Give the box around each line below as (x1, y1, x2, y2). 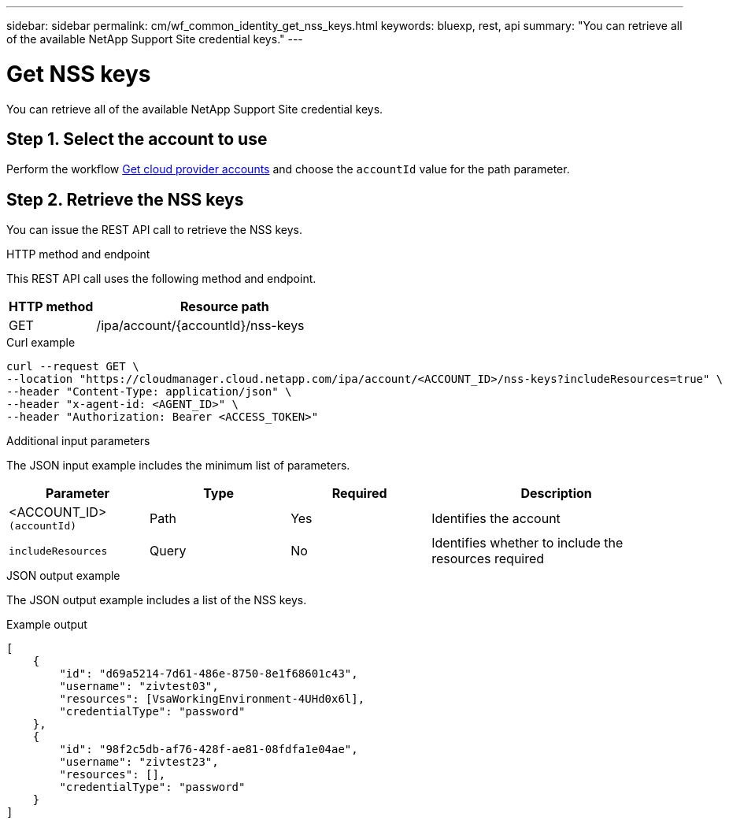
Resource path (179, 299, 269, 315)
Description (520, 485, 592, 502)
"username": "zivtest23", (59, 755, 219, 769)
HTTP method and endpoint (6, 247, 150, 262)
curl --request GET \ (6, 360, 139, 373)
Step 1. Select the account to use (6, 128, 268, 149)
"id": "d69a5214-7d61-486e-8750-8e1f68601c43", (59, 667, 358, 681)
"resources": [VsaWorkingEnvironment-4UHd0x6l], (59, 692, 365, 706)
